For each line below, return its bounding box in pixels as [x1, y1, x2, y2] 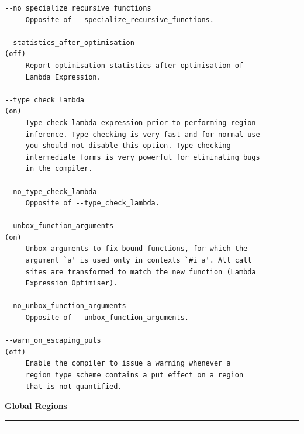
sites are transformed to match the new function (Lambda [25, 267, 256, 276]
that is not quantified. [25, 382, 122, 391]
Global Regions [5, 399, 68, 412]
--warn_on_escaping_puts [5, 336, 101, 345]
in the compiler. [25, 164, 93, 173]
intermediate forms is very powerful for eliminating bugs [25, 153, 260, 161]
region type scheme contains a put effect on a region [25, 371, 244, 379]
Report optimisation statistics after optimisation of [25, 61, 244, 70]
